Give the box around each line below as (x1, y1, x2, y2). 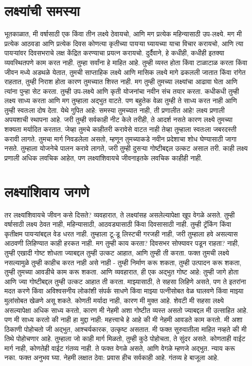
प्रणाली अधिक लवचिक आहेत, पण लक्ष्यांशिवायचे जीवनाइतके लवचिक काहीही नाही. (4, 152, 203, 163)
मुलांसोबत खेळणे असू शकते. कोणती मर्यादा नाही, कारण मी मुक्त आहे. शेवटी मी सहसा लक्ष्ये (4, 295, 224, 305)
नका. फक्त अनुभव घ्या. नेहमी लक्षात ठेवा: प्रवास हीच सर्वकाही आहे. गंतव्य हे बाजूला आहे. (4, 352, 219, 363)
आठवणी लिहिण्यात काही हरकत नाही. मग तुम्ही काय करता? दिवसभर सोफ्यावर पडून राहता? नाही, (4, 238, 239, 248)
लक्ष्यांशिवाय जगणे (4, 181, 90, 201)
